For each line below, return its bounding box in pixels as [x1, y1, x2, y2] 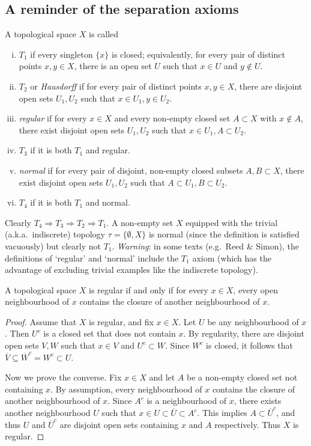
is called [88, 28, 119, 40]
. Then [5, 327, 29, 340]
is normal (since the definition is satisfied [148, 228, 300, 240]
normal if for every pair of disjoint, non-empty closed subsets [19, 163, 243, 176]
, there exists [234, 394, 282, 407]
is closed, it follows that [206, 339, 293, 352]
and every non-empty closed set [114, 112, 231, 124]
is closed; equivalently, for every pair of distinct [112, 47, 285, 60]
